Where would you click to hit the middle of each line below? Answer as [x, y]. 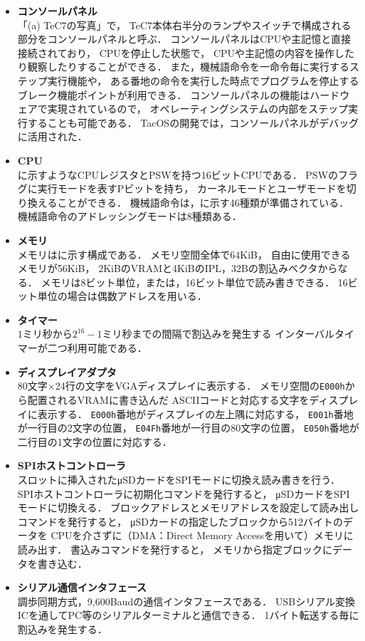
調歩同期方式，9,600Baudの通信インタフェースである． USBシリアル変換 [186, 601]
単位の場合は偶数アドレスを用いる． [122, 296]
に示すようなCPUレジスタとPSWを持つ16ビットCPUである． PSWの [178, 174]
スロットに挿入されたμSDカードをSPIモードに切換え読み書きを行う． [179, 479]
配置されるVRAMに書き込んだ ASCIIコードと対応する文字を [168, 399]
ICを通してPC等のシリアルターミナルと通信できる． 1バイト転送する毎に [188, 615]
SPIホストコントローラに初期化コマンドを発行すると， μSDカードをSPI [184, 493]
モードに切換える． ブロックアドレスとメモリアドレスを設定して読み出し [188, 507]
